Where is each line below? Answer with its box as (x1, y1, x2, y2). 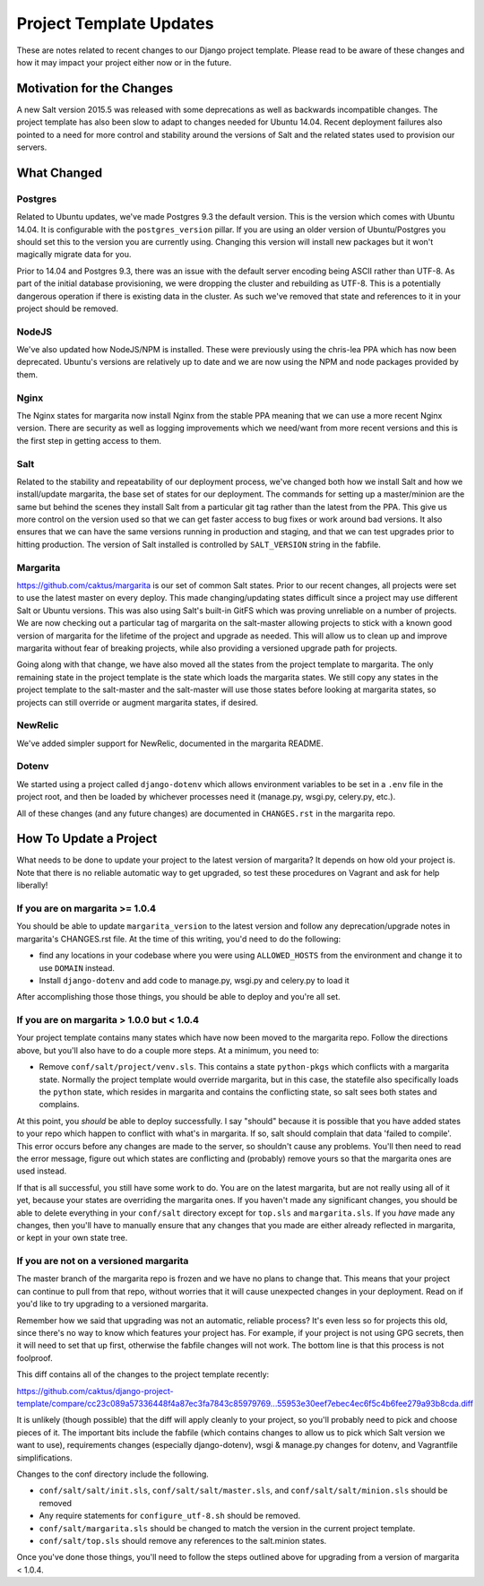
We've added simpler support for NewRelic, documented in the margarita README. (16, 738, 324, 749)
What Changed (16, 165, 103, 180)
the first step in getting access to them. (16, 435, 161, 446)
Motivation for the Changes (16, 81, 174, 96)
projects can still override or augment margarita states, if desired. (16, 697, 259, 707)
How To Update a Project (16, 831, 158, 846)
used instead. (16, 1166, 67, 1176)
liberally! (16, 880, 48, 891)
